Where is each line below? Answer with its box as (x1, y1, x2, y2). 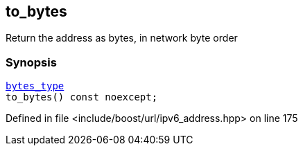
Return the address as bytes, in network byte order (6, 32, 238, 44)
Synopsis (6, 55, 57, 69)
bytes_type (6, 80, 64, 92)
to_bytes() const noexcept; (6, 91, 158, 103)
